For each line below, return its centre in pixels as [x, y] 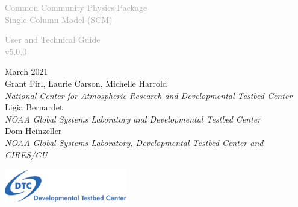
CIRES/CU [26, 154]
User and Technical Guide [53, 40]
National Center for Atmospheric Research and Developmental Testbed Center [149, 95]
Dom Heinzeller [33, 131]
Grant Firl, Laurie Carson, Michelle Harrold [86, 83]
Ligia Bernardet [34, 107]
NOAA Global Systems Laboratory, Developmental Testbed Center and [134, 142]
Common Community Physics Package [76, 7]
